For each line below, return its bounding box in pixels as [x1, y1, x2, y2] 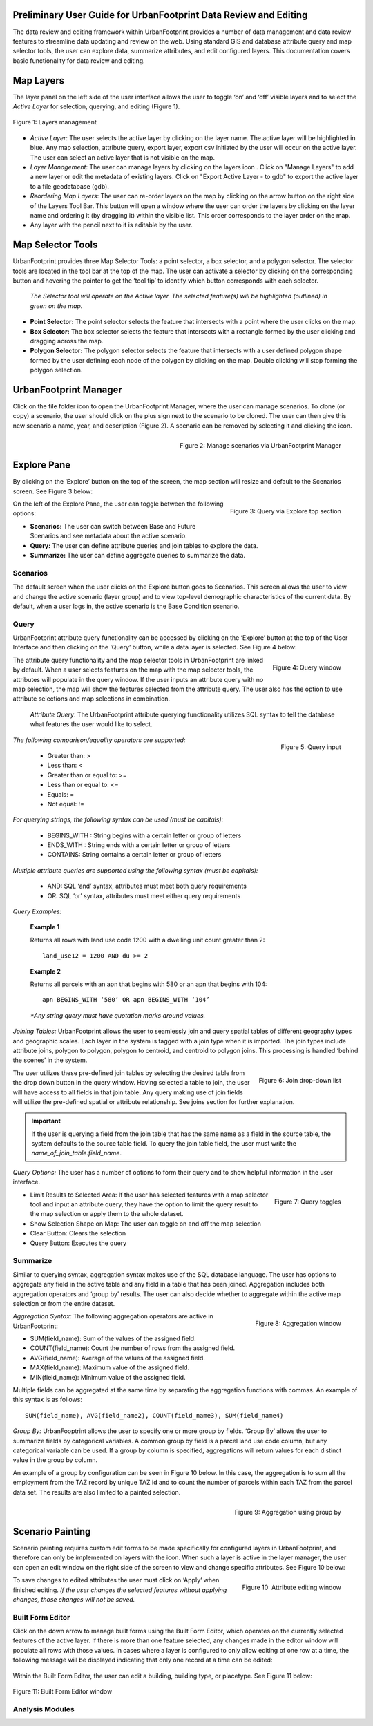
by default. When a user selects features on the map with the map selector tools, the [12, 665, 254, 674]
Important [31, 1117, 61, 1126]
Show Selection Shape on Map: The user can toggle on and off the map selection [30, 1220, 262, 1228]
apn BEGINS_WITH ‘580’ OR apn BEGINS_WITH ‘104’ [42, 996, 210, 1004]
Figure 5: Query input [280, 743, 341, 751]
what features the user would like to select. [30, 720, 153, 728]
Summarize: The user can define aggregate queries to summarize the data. [30, 551, 245, 559]
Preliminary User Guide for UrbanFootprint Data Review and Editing [12, 9, 308, 21]
